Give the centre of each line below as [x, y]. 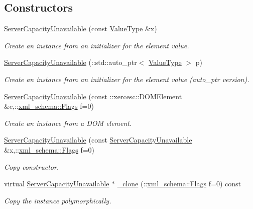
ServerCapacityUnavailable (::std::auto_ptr [71, 62]
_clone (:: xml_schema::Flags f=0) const [179, 184]
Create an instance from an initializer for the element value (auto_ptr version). [127, 79]
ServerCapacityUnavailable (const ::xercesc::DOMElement [93, 96]
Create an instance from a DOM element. [68, 123]
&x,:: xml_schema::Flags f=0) [49, 149]
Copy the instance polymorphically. [58, 200]
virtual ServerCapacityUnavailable [57, 184]
